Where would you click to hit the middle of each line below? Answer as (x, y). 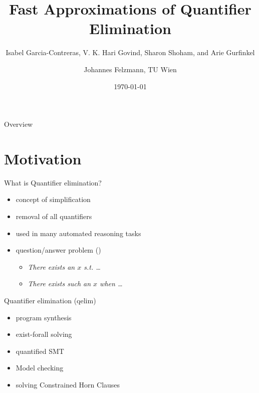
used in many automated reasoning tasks (78, 233)
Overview (19, 124)
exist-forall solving (44, 334)
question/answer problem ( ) (58, 250)
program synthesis (44, 317)
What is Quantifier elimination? (53, 182)
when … (111, 283)
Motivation (43, 158)
